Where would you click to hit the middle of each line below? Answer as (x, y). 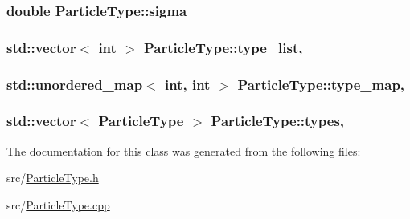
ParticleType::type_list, (223, 47)
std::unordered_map (75, 84)
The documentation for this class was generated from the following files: (184, 150)
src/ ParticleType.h (53, 178)
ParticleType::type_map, (321, 84)
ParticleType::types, (278, 121)
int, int (187, 84)
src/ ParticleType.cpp (58, 204)
